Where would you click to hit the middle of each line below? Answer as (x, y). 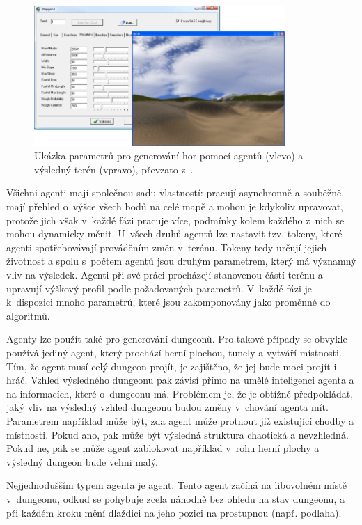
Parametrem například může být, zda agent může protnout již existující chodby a (180, 420)
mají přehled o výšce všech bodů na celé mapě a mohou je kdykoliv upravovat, (175, 206)
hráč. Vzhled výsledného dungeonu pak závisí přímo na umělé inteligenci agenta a (180, 380)
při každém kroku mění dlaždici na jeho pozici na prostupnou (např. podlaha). (174, 512)
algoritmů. (28, 315)
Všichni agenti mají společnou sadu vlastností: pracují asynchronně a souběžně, (175, 193)
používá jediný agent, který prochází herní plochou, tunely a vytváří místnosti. (174, 352)
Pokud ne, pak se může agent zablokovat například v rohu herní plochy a (163, 448)
